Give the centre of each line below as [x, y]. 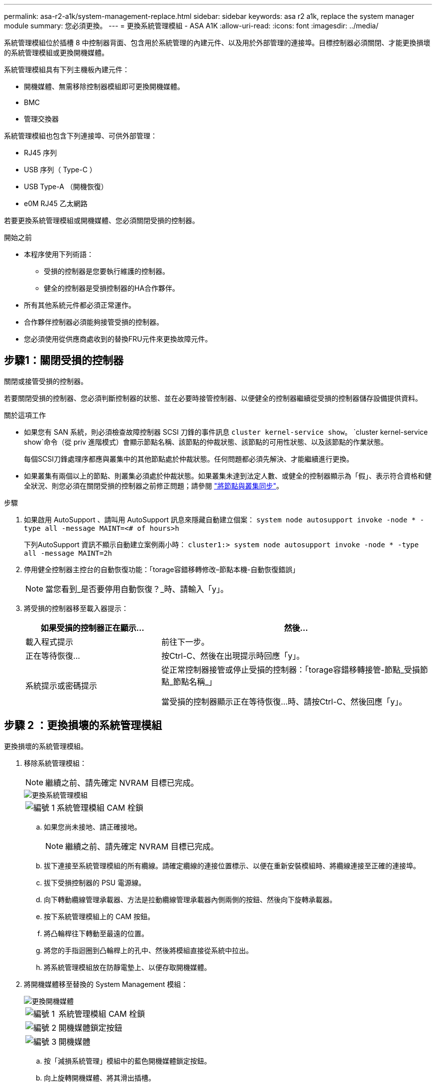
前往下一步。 [185, 642]
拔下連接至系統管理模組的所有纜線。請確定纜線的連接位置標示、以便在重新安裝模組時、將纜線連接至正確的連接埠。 [232, 865]
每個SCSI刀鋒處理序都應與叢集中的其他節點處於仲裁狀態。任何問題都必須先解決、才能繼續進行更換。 [189, 459]
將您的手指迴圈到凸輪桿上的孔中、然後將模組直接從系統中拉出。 [148, 950]
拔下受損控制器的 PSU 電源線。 [95, 882]
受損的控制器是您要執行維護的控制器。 [107, 271]
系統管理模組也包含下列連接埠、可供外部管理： [81, 136]
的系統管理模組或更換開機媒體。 [56, 53]
